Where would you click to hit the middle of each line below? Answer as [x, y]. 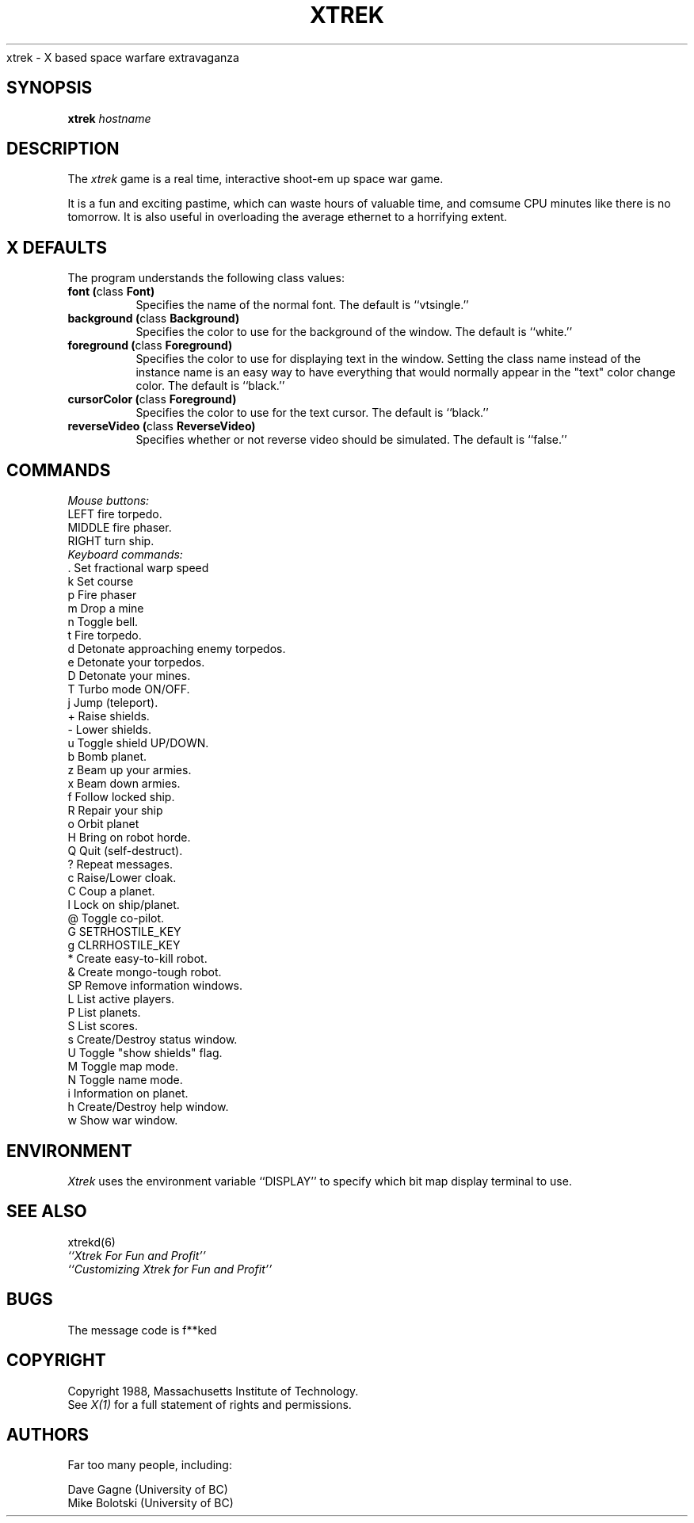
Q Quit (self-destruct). [125, 851]
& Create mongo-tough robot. [145, 972]
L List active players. [121, 999]
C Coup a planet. [111, 891]
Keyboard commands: [125, 555]
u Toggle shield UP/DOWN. [138, 743]
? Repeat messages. [120, 865]
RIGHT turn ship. [111, 541]
